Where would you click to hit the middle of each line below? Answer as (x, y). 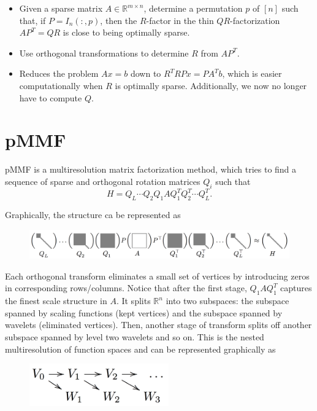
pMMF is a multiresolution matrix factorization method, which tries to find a (151, 169)
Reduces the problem (59, 73)
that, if (32, 20)
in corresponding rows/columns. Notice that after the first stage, (126, 288)
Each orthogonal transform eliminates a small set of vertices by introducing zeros (157, 276)
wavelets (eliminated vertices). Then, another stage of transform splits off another (158, 325)
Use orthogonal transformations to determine (104, 53)
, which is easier (252, 73)
